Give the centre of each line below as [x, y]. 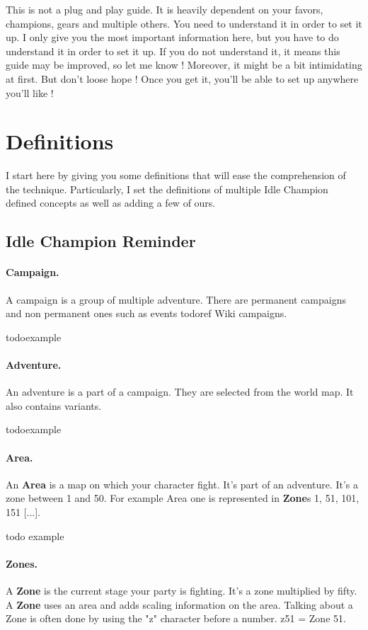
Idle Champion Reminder [101, 241]
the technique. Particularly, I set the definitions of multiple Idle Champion [167, 189]
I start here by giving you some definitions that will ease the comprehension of [176, 175]
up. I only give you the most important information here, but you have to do [172, 37]
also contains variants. [54, 405]
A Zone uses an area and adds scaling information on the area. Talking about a [179, 604]
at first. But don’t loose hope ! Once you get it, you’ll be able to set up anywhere [182, 78]
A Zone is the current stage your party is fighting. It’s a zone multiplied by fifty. [182, 590]
